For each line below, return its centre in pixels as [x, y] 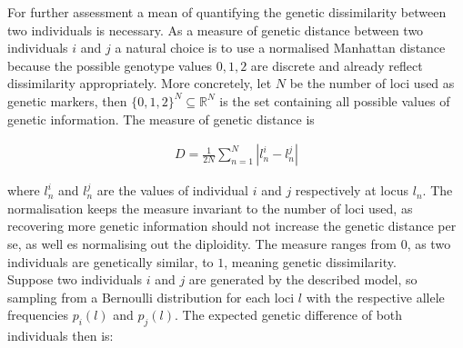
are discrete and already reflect [337, 65]
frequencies [38, 315]
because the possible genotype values [110, 65]
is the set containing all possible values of [335, 100]
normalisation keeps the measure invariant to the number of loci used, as [210, 208]
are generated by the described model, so [303, 279]
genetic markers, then [67, 100]
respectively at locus [352, 190]
